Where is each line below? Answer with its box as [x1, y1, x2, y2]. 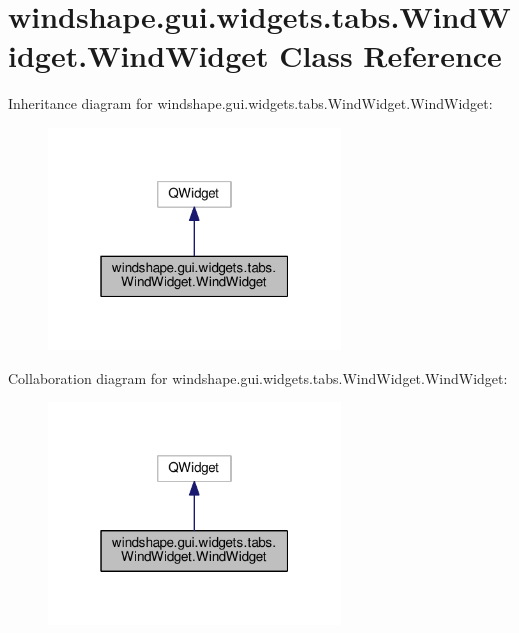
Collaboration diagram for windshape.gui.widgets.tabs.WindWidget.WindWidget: [8, 367, 508, 388]
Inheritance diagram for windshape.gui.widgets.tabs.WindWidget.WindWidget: [8, 93, 493, 114]
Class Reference [279, 35, 502, 76]
